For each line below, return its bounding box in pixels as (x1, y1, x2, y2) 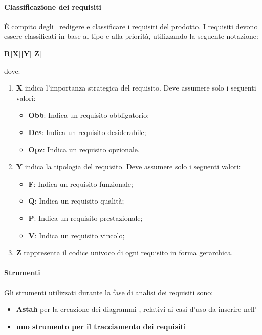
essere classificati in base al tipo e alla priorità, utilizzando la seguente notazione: (4, 31, 258, 41)
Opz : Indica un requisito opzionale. (28, 144, 140, 154)
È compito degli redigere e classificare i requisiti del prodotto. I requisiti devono (4, 20, 258, 31)
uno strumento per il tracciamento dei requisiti (16, 321, 186, 331)
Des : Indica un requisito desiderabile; (28, 126, 146, 137)
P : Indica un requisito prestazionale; (28, 212, 143, 223)
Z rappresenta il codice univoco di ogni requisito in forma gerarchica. (16, 247, 233, 258)
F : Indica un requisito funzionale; (28, 178, 133, 189)
